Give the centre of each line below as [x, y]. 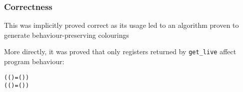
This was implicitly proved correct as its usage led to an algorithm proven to [121, 25]
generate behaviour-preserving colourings [67, 35]
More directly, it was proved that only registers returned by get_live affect [120, 51]
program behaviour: [34, 61]
